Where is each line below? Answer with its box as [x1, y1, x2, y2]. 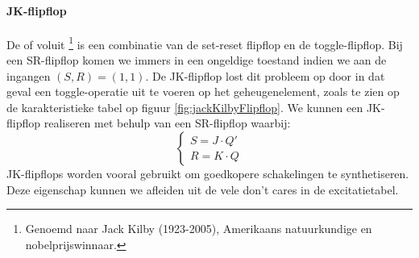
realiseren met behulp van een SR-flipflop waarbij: [44, 114, 291, 131]
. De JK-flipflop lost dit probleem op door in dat [145, 67, 385, 84]
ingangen [6, 67, 51, 84]
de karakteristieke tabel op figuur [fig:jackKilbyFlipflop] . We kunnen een [6, 98, 363, 115]
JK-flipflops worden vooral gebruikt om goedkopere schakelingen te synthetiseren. [6, 165, 409, 182]
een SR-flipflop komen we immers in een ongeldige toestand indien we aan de [6, 52, 387, 69]
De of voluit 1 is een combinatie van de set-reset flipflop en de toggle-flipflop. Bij [6, 33, 403, 52]
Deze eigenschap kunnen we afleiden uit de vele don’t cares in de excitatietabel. [6, 181, 399, 198]
